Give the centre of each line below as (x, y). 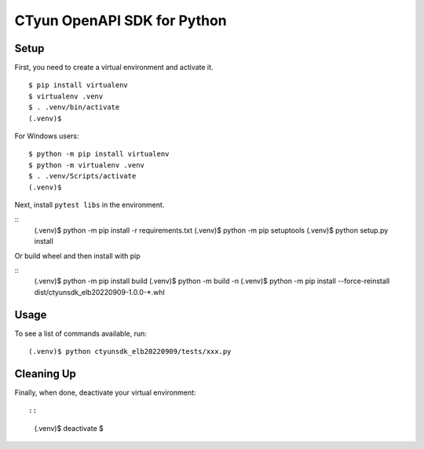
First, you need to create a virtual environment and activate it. (114, 68)
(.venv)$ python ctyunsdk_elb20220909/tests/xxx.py (130, 351)
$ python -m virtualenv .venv (87, 165)
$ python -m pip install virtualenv (99, 154)
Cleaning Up (45, 374)
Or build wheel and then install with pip (77, 256)
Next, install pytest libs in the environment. (90, 204)
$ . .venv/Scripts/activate (82, 176)
